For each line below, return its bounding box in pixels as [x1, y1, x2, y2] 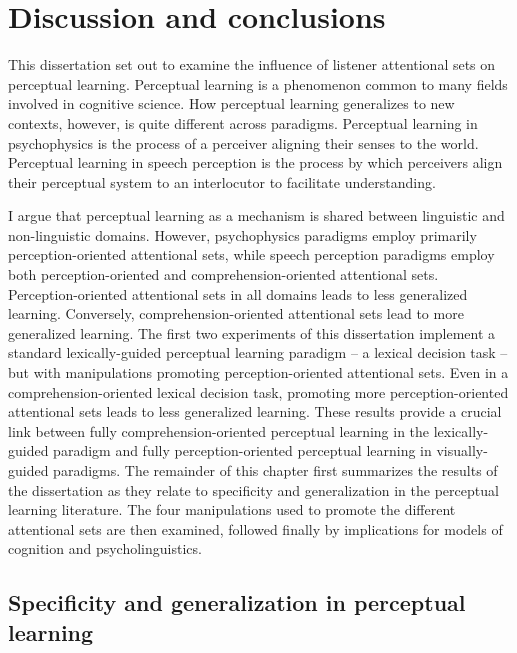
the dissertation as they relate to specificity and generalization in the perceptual [8, 479, 499, 500]
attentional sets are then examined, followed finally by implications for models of [8, 518, 503, 539]
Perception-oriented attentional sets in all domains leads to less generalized [8, 283, 468, 304]
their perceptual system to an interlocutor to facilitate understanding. [8, 171, 436, 192]
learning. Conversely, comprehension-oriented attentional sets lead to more [8, 303, 464, 324]
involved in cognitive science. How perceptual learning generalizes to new [8, 93, 455, 114]
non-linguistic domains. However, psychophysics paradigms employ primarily [8, 224, 477, 245]
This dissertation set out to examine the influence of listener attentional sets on [8, 54, 496, 75]
